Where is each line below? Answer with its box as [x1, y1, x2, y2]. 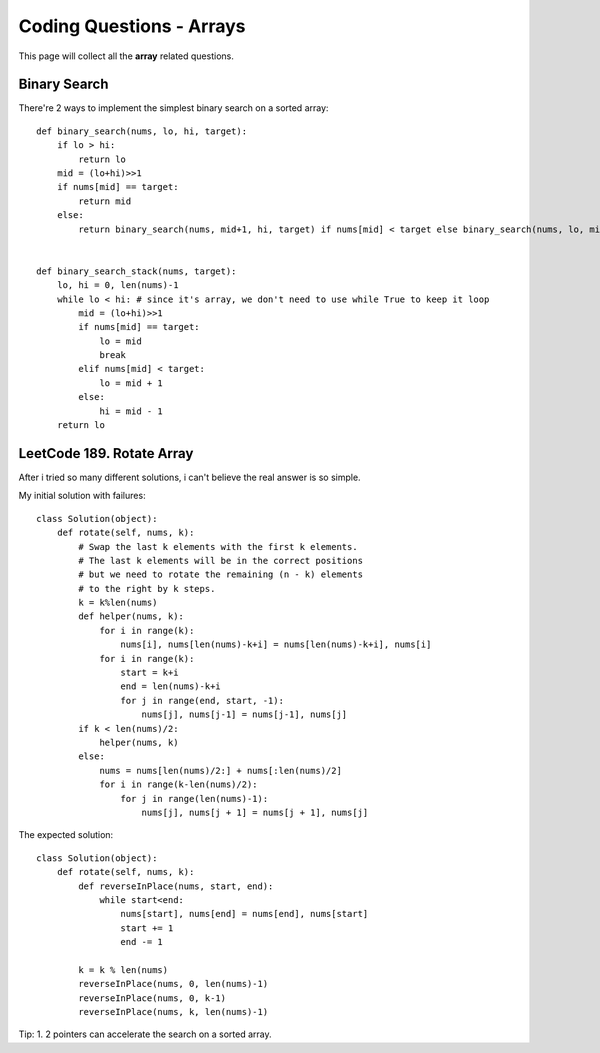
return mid [78, 195, 132, 207]
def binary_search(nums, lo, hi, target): [36, 125, 248, 137]
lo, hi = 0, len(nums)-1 [56, 280, 179, 291]
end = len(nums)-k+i [120, 681, 222, 692]
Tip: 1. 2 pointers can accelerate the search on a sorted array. [18, 1028, 272, 1040]
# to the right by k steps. [78, 583, 216, 594]
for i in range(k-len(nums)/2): [99, 779, 259, 790]
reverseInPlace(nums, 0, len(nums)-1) [78, 978, 269, 990]
